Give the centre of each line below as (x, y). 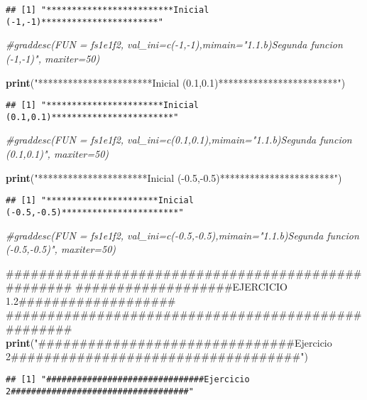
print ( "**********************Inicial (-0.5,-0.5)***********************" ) (174, 177)
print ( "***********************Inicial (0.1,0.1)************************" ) (176, 82)
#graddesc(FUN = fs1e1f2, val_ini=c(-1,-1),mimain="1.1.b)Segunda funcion (174, 44)
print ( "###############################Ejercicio (169, 342)
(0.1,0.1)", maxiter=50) (57, 153)
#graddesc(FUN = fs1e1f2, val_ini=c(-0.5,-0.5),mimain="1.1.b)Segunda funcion (182, 235)
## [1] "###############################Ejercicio (128, 379)
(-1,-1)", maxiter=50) (53, 58)
